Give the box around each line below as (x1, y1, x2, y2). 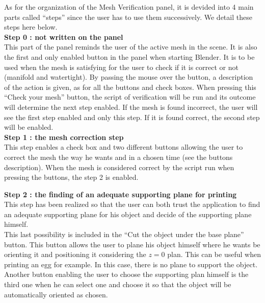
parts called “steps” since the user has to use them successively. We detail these (4, 11, 252, 22)
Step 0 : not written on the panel (4, 31, 123, 42)
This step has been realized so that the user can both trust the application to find (4, 199, 260, 209)
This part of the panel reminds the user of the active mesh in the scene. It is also (4, 41, 257, 52)
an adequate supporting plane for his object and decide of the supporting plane (4, 208, 252, 219)
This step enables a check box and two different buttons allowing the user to (4, 142, 243, 152)
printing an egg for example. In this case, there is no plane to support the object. (4, 259, 258, 269)
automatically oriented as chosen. (4, 289, 108, 299)
